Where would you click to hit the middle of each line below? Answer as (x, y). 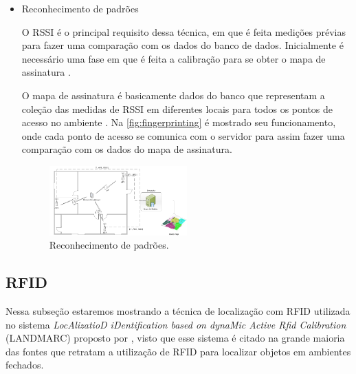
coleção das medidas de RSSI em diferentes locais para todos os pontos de (177, 108)
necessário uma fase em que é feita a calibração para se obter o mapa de (174, 58)
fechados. (25, 365)
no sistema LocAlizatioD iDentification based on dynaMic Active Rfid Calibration (176, 324)
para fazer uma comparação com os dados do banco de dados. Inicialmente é (182, 45)
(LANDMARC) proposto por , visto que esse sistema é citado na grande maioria (175, 338)
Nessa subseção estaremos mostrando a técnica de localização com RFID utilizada (178, 310)
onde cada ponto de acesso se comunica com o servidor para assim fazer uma (183, 135)
